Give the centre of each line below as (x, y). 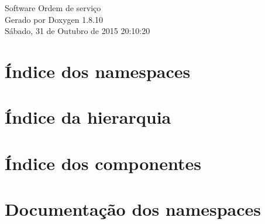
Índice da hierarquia (88, 117)
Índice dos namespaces (98, 71)
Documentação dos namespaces (133, 209)
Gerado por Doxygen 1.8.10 (54, 19)
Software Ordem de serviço (53, 8)
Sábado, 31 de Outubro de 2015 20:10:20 (78, 31)
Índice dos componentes (103, 163)
